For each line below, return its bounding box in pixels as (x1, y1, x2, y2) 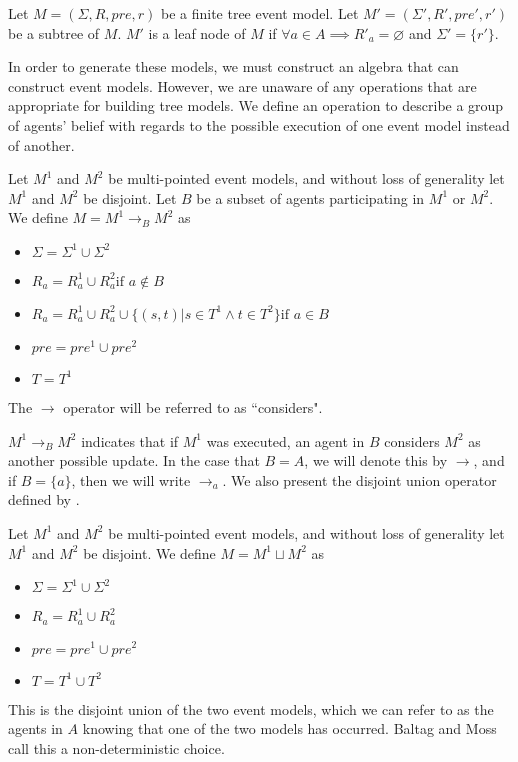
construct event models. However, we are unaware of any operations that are (8, 75, 477, 96)
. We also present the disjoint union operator (222, 469, 497, 490)
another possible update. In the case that (8, 450, 260, 471)
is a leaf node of (148, 22, 246, 43)
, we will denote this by (304, 450, 448, 471)
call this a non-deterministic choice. (8, 737, 225, 758)
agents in (8, 718, 63, 739)
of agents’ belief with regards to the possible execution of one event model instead (8, 114, 510, 135)
